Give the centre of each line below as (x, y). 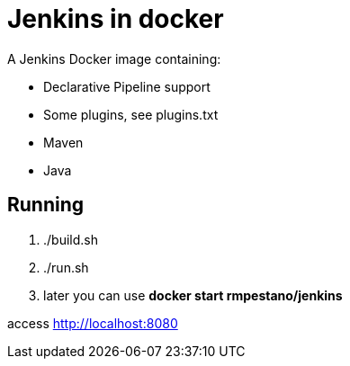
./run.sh (66, 267)
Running (46, 205)
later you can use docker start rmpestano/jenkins (193, 295)
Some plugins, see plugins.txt (131, 114)
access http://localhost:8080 (93, 323)
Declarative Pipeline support (127, 86)
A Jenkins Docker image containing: (114, 58)
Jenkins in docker (116, 19)
